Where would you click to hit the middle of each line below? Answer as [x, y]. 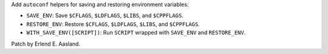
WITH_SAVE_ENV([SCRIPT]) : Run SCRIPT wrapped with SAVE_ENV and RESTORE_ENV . [136, 33]
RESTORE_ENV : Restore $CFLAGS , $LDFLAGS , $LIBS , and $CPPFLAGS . [113, 24]
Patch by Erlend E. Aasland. [46, 44]
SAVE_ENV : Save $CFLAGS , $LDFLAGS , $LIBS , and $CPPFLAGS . [105, 16]
